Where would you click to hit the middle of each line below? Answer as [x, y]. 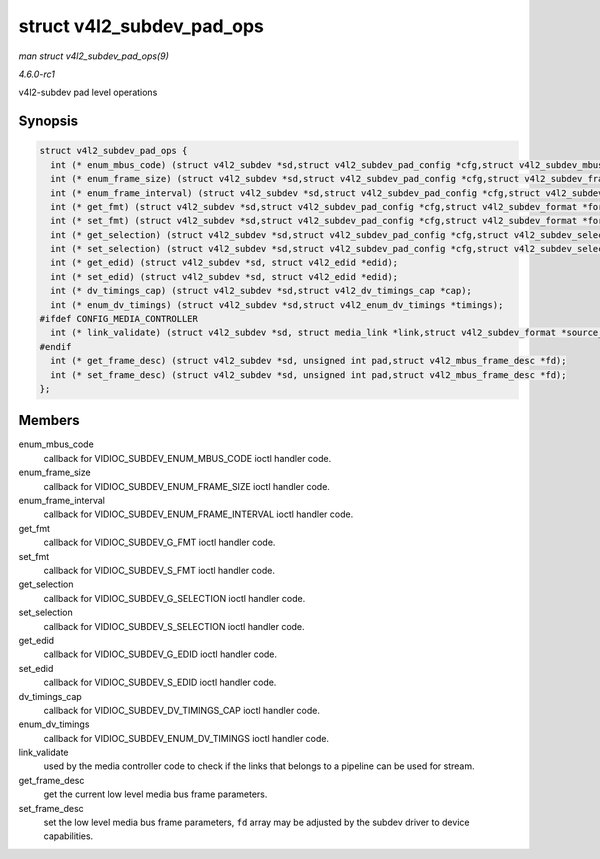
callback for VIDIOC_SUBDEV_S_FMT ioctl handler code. [159, 570]
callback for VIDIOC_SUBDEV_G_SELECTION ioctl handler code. [174, 598]
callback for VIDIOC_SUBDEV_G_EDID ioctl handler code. [160, 654]
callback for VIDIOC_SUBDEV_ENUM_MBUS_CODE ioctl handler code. [187, 458]
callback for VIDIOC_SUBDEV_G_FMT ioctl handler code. [159, 542]
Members [49, 420]
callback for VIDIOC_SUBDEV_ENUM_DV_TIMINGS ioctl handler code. [186, 738]
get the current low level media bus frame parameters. [155, 794]
